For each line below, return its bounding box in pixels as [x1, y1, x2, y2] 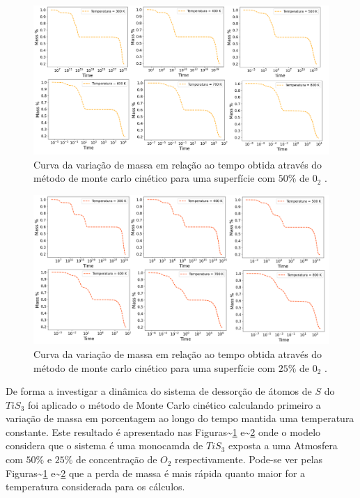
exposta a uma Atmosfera [228, 438, 338, 453]
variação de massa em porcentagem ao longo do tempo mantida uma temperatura [6, 411, 354, 426]
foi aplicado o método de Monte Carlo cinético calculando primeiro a [27, 397, 321, 412]
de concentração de [76, 452, 157, 467]
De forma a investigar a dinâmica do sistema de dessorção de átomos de [6, 384, 312, 398]
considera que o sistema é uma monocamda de [6, 438, 203, 453]
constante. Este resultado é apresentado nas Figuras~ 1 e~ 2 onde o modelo [6, 424, 321, 439]
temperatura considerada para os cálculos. [6, 479, 185, 494]
